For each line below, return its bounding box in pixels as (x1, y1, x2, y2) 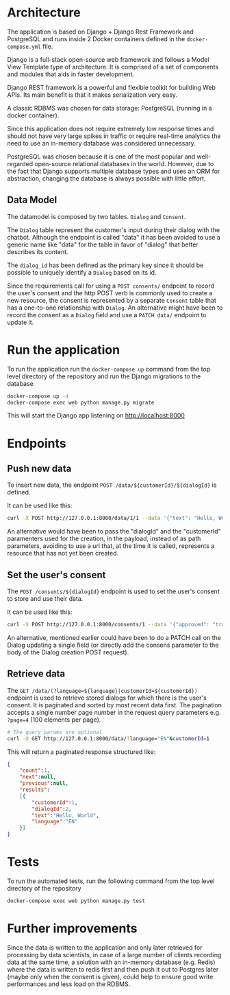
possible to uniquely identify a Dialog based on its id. (7, 268, 157, 276)
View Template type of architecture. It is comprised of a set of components (7, 62, 219, 71)
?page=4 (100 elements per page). (7, 716, 101, 724)
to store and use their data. (7, 595, 84, 603)
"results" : (19, 786, 51, 794)
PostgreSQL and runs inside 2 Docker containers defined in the (7, 34, 186, 43)
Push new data (7, 463, 72, 474)
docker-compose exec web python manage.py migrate (7, 399, 155, 406)
